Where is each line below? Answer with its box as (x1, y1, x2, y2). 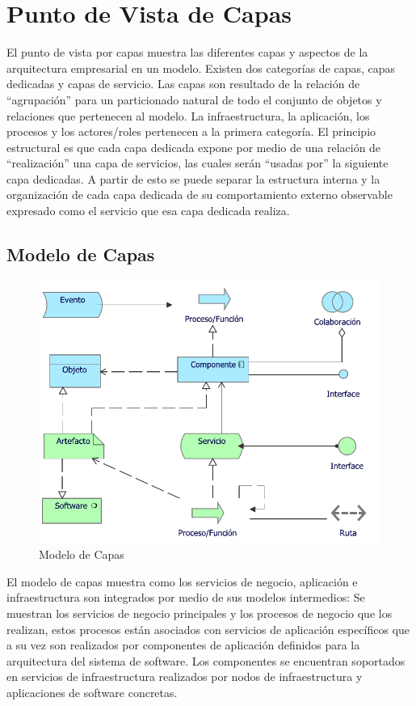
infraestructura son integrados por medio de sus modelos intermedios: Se (6, 589, 365, 606)
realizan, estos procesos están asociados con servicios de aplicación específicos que (6, 620, 410, 637)
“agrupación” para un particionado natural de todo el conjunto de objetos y (6, 91, 382, 108)
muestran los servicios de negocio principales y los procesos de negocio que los (6, 604, 393, 621)
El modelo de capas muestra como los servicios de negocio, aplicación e (6, 573, 358, 590)
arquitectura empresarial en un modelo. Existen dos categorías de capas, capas (6, 59, 396, 76)
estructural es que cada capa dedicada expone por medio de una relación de (6, 138, 381, 155)
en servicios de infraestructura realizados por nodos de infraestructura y (6, 668, 363, 685)
